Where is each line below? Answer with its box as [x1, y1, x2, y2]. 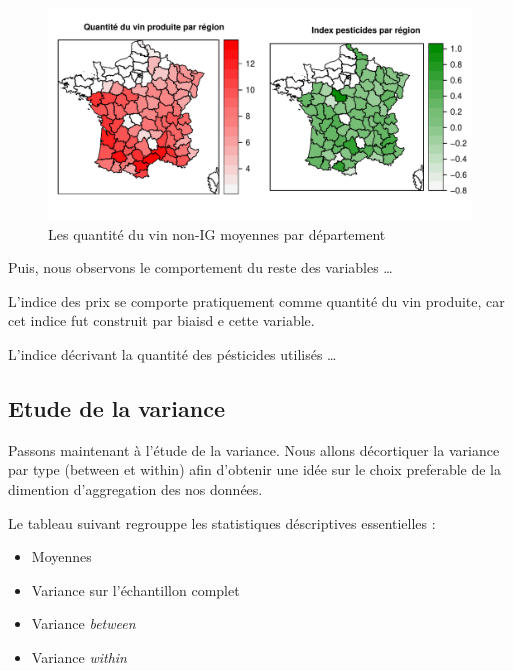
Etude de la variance [8, 392, 225, 423]
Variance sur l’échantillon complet [31, 579, 240, 600]
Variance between [31, 613, 136, 634]
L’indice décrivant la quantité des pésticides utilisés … [8, 343, 337, 364]
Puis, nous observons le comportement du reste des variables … [8, 257, 393, 278]
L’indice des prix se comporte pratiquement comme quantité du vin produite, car [8, 290, 505, 311]
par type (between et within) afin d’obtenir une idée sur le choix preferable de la [8, 459, 502, 480]
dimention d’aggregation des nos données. [8, 478, 263, 499]
